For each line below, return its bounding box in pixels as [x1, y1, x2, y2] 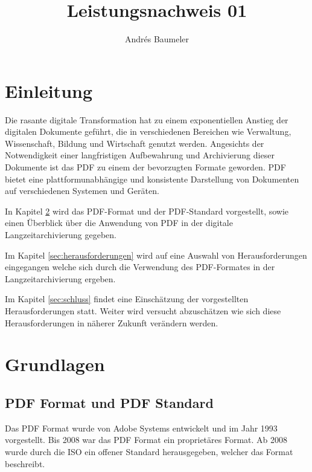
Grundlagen [5, 352, 105, 377]
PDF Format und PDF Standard [5, 393, 214, 412]
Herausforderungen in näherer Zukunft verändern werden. [5, 316, 218, 329]
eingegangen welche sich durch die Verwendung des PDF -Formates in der [5, 260, 275, 273]
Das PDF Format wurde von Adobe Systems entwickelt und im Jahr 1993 [5, 421, 278, 434]
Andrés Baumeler [124, 33, 189, 45]
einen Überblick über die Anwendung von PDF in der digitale [5, 216, 233, 229]
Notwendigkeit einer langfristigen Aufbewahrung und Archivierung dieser [5, 149, 275, 161]
